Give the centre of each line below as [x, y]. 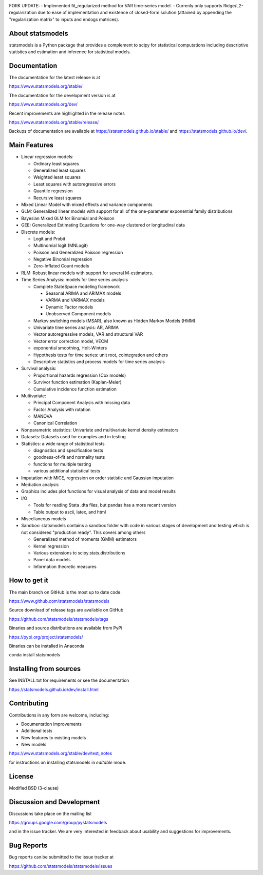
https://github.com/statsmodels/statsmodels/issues [61, 866]
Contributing [29, 703]
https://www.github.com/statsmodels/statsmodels [59, 601]
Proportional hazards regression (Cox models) [80, 375]
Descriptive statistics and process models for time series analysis [99, 362]
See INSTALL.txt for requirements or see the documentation [69, 680]
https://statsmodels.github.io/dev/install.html [54, 689]
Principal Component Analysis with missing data [82, 403]
